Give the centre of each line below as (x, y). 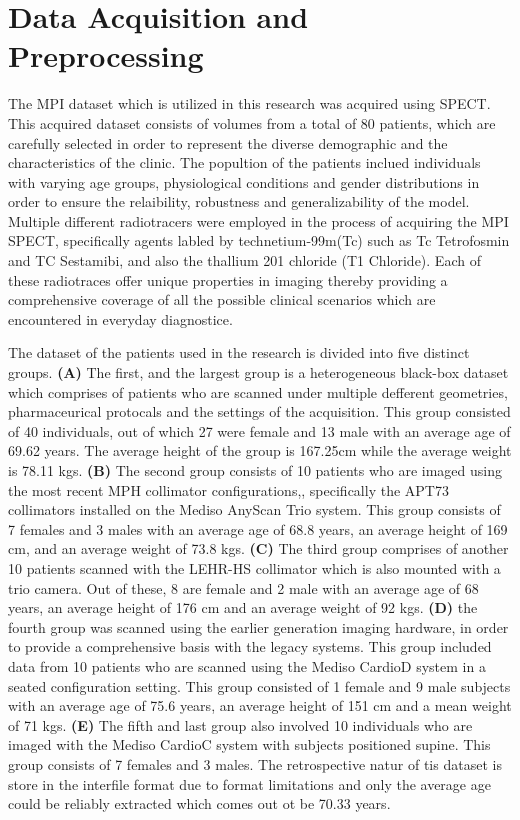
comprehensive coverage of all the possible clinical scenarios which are (222, 299)
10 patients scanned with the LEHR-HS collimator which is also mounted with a (254, 567)
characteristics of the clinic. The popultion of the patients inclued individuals (244, 162)
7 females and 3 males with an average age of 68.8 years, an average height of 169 (258, 528)
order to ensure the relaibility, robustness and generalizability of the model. (239, 201)
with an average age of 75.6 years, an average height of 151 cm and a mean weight (260, 705)
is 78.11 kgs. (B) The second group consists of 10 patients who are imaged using (255, 470)
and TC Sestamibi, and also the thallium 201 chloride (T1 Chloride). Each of (244, 260)
